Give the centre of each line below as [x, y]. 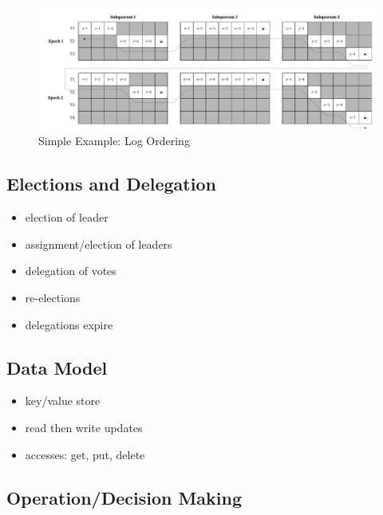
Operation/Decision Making [124, 497]
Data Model [57, 367]
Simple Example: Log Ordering [114, 141]
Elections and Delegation [111, 184]
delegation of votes [71, 271]
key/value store [63, 401]
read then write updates [84, 428]
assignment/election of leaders [99, 244]
